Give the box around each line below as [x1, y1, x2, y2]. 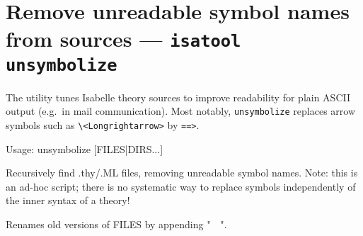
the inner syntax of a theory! [6, 193, 130, 208]
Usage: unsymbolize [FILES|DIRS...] [6, 141, 163, 156]
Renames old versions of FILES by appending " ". [6, 217, 227, 232]
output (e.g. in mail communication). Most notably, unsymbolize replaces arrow [6, 103, 355, 118]
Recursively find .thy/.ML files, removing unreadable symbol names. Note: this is [6, 165, 358, 180]
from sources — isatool [6, 24, 241, 53]
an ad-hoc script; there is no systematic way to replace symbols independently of [6, 179, 356, 193]
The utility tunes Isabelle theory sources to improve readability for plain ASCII [6, 89, 351, 104]
